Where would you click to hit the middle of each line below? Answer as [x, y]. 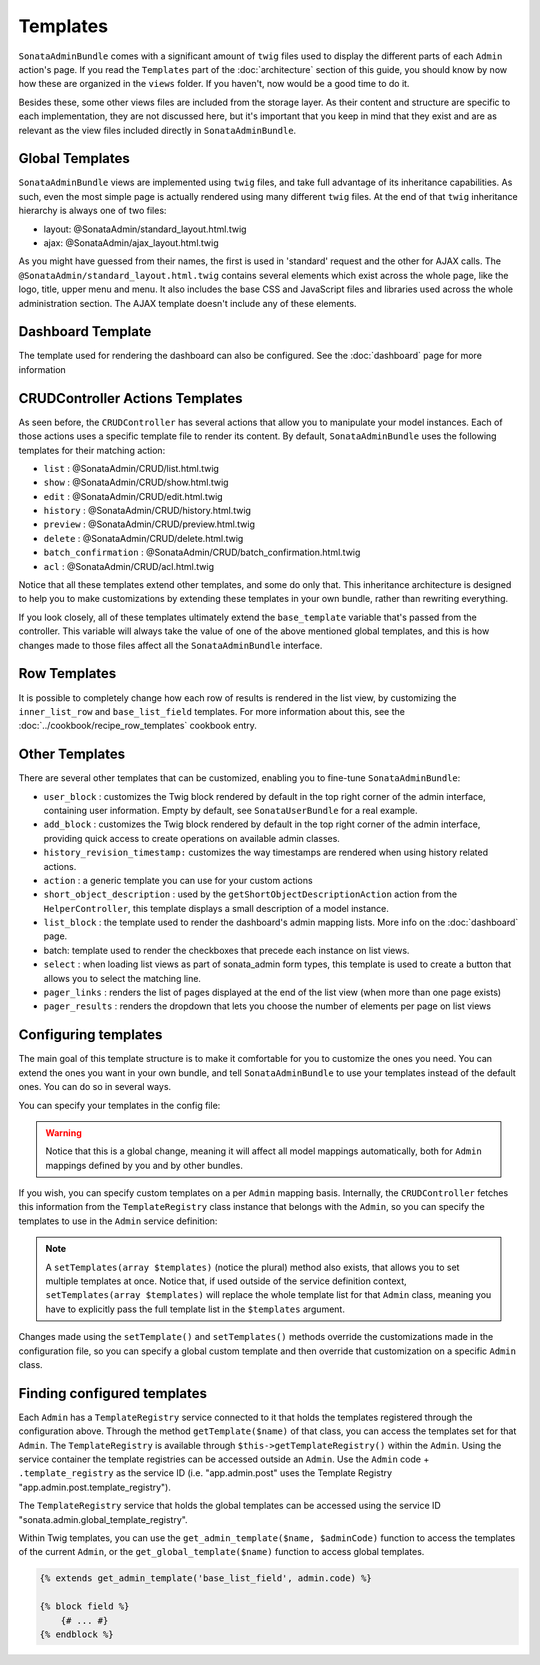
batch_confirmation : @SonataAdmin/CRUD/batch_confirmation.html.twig [202, 552]
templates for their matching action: [92, 450]
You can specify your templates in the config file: [119, 1105]
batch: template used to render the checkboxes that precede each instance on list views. [226, 950]
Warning [63, 1132]
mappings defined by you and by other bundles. [144, 1165]
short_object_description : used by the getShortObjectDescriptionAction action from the [250, 894]
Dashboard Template [85, 331]
